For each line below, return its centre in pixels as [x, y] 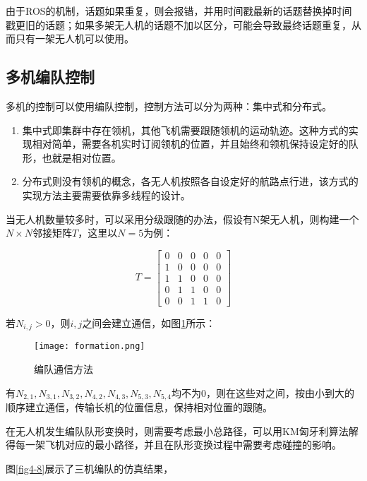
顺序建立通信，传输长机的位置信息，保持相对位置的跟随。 [139, 407]
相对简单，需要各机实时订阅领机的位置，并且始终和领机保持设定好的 [190, 144]
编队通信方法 [64, 369]
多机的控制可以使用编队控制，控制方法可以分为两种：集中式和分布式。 [169, 106]
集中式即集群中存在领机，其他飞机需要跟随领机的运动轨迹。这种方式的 [185, 130]
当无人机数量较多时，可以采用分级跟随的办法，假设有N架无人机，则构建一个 [182, 219]
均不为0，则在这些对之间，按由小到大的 [263, 392]
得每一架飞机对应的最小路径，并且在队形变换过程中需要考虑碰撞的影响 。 [174, 445]
